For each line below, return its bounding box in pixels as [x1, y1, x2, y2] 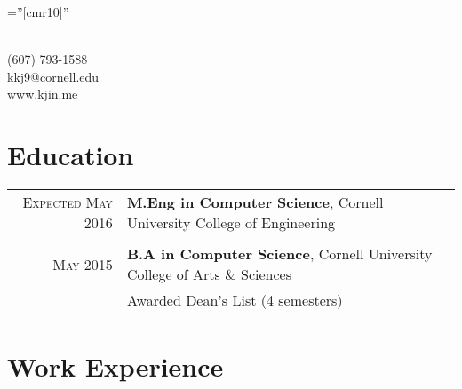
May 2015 [52, 253, 113, 274]
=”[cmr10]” [7, 3, 69, 20]
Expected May [22, 192, 113, 213]
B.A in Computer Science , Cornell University [126, 243, 433, 265]
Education [7, 137, 134, 173]
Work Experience [7, 348, 224, 385]
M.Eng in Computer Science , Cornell [126, 192, 384, 213]
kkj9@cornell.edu [7, 67, 100, 85]
